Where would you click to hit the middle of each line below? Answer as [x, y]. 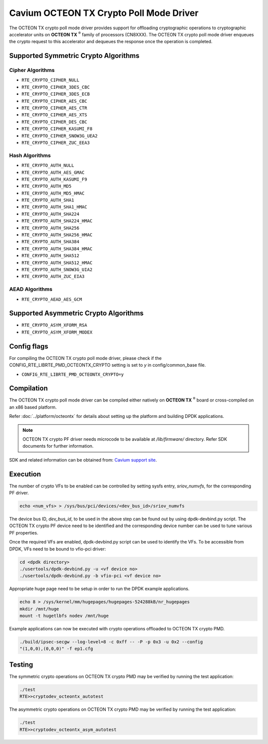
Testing [21, 664]
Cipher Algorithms [32, 70]
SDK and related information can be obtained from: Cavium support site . [83, 460]
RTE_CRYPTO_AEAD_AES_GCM [52, 299]
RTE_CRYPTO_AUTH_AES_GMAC [53, 172]
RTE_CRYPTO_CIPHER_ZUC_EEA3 [56, 143]
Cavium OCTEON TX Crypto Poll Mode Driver [104, 13]
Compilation [29, 388]
